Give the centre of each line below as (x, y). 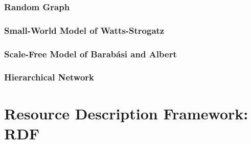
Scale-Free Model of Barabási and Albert (90, 54)
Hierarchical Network (49, 77)
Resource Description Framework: (126, 113)
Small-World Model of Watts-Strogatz (84, 30)
